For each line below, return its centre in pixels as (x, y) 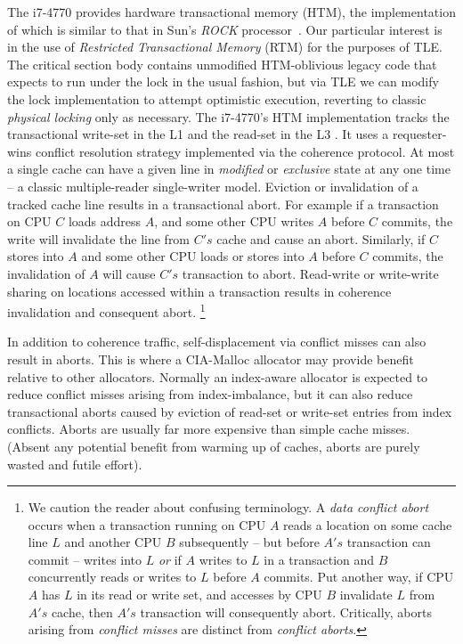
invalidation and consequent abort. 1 (106, 310)
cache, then (82, 611)
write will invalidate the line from (99, 238)
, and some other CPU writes (234, 221)
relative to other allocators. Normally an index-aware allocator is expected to (218, 376)
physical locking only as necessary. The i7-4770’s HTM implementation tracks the (228, 116)
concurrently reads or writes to (112, 577)
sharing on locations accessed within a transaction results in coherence (199, 291)
